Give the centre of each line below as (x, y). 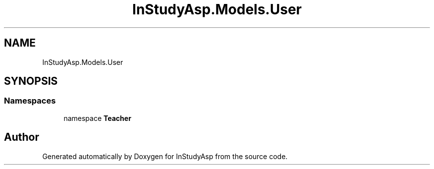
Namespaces (30, 101)
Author (22, 137)
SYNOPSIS (31, 81)
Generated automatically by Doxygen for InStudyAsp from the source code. (165, 156)
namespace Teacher (97, 118)
